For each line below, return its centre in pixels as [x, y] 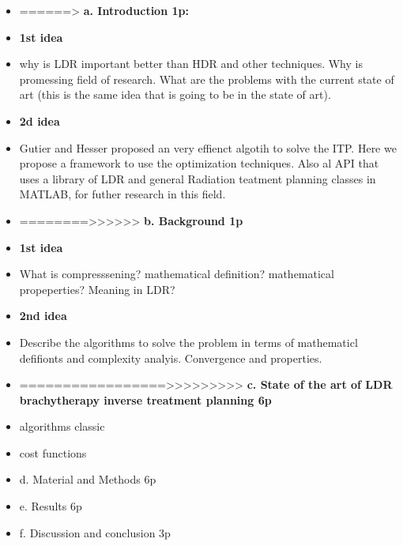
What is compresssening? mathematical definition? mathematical [177, 274]
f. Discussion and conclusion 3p [95, 532]
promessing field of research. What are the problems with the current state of [207, 79]
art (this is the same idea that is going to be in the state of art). [175, 94]
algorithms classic [62, 426]
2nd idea [43, 316]
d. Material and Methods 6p [88, 479]
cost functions [53, 452]
